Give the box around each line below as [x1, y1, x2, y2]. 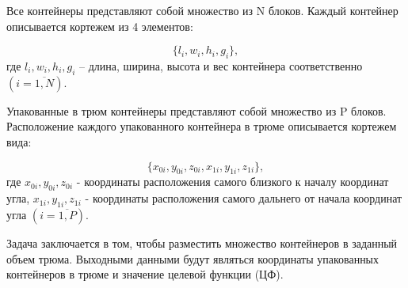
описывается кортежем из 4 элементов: [6, 17, 193, 34]
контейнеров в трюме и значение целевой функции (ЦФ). [6, 266, 284, 282]
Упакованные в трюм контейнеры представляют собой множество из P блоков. [6, 102, 387, 119]
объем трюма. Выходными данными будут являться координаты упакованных [6, 250, 379, 267]
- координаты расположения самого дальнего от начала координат [85, 190, 402, 207]
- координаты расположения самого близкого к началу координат [76, 173, 389, 190]
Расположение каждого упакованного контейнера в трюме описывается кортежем [6, 118, 397, 135]
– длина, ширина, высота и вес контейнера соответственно [79, 57, 363, 74]
